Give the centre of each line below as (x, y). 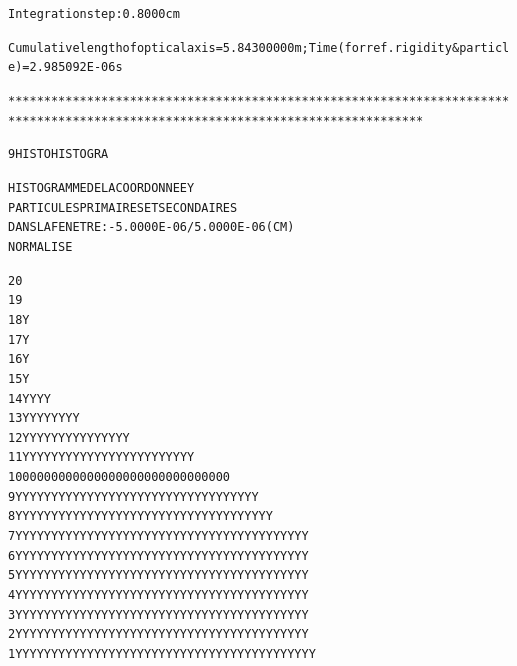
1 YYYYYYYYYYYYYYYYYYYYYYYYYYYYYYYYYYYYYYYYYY (162, 654)
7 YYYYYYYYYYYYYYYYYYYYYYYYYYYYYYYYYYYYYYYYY (158, 536)
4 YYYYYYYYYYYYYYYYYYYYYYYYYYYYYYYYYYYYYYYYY (158, 595)
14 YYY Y (29, 398)
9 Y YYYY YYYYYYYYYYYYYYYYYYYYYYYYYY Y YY (133, 496)
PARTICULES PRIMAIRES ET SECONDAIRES (123, 207)
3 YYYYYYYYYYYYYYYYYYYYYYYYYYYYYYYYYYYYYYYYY (158, 614)
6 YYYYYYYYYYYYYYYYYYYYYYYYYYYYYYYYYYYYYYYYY (158, 555)
